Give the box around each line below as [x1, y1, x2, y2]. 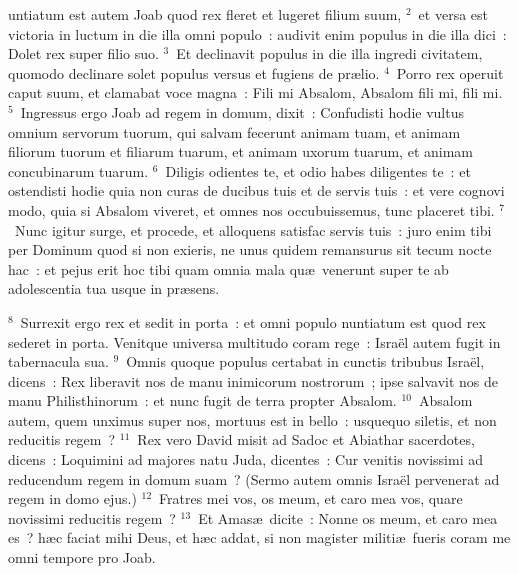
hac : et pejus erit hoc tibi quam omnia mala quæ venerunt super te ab [8, 258, 449, 279]
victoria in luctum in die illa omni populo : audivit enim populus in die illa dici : [8, 23, 507, 44]
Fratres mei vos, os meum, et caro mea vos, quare [159, 488, 463, 509]
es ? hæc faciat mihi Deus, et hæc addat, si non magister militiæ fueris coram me [8, 527, 511, 548]
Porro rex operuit [396, 62, 504, 83]
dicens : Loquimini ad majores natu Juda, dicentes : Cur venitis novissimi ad [8, 449, 484, 470]
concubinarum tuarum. [8, 160, 149, 181]
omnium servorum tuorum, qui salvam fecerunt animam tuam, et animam [8, 121, 461, 142]
